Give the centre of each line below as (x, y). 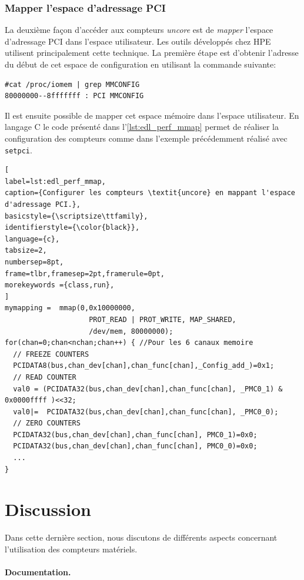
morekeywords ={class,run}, (60, 285)
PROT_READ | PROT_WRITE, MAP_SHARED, (163, 319)
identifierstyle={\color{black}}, (72, 228)
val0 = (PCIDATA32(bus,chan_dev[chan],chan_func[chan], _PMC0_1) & (148, 389)
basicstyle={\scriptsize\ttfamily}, (76, 216)
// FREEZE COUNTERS (51, 354)
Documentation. (38, 572)
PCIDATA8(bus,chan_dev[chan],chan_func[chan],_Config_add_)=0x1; (144, 366)
